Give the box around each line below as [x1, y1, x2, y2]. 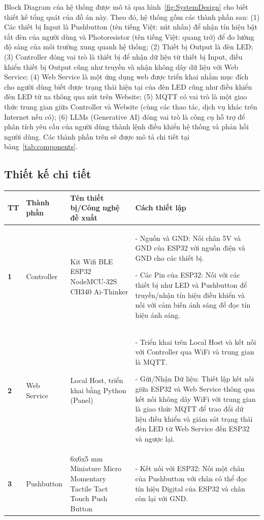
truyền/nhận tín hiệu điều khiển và [135, 289, 245, 300]
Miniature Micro [70, 463, 121, 474]
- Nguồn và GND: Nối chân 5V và [135, 232, 241, 243]
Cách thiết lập [135, 202, 186, 213]
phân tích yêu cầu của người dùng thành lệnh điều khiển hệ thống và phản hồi [4, 121, 249, 132]
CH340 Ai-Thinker [70, 286, 128, 296]
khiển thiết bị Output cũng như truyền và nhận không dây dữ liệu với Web [4, 61, 238, 72]
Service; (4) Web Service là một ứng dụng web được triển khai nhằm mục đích [4, 71, 249, 82]
